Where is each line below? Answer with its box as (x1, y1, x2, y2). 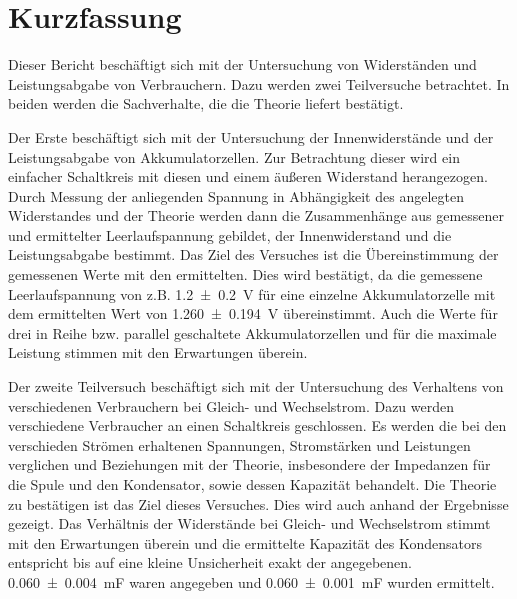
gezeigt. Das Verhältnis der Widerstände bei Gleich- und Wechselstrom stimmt (8, 513, 491, 534)
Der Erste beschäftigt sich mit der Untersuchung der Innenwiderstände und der (8, 126, 494, 147)
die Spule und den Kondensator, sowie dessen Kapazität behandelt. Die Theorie (8, 474, 497, 494)
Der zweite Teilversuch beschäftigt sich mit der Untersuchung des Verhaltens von (8, 376, 504, 397)
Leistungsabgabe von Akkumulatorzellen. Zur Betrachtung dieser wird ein (8, 146, 460, 167)
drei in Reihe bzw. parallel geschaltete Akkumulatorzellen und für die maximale (8, 322, 497, 343)
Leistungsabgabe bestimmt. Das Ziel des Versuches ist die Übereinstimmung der (8, 244, 499, 265)
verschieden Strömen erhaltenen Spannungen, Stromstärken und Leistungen (8, 434, 471, 455)
